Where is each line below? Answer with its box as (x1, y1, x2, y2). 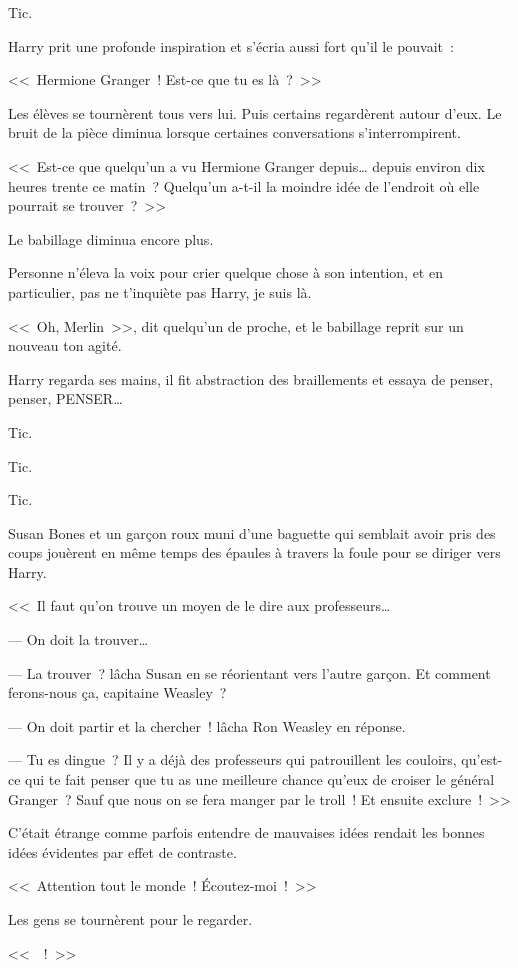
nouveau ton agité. (8, 335, 122, 356)
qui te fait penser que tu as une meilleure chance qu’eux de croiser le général (25, 769, 495, 790)
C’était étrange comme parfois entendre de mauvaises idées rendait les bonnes (8, 822, 485, 843)
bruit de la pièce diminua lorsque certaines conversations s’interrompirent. (8, 122, 461, 143)
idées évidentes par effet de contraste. (8, 841, 237, 862)
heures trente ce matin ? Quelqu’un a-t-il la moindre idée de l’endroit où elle (8, 175, 480, 196)
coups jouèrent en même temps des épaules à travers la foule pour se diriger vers (8, 542, 501, 563)
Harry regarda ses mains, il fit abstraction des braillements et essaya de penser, (8, 368, 494, 389)
